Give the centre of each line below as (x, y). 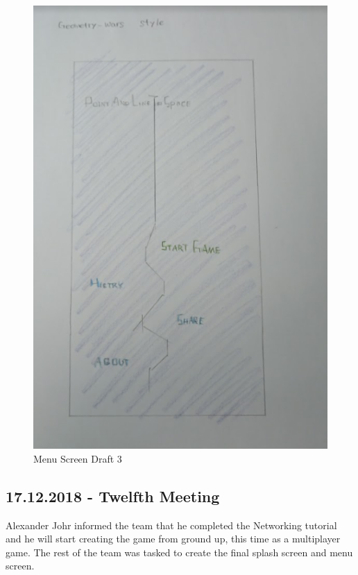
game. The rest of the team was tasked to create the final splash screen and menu (179, 552)
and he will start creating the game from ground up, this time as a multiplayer (173, 539)
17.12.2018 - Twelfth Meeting (113, 496)
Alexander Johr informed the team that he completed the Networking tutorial (171, 525)
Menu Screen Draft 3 (78, 458)
